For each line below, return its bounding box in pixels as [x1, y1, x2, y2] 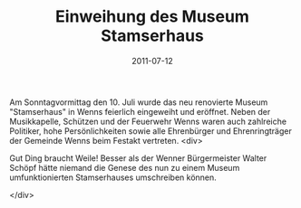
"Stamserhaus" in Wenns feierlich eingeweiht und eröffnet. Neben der [9, 106, 271, 117]
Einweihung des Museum [55, 6, 249, 27]
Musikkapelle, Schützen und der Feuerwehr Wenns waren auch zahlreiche [9, 116, 287, 127]
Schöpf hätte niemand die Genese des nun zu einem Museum [9, 162, 240, 173]
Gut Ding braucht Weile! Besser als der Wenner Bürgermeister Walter [9, 152, 267, 164]
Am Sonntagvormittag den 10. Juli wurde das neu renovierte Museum [9, 97, 268, 108]
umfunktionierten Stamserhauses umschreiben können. [9, 172, 218, 183]
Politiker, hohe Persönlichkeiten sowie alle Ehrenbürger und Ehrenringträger [9, 125, 292, 137]
